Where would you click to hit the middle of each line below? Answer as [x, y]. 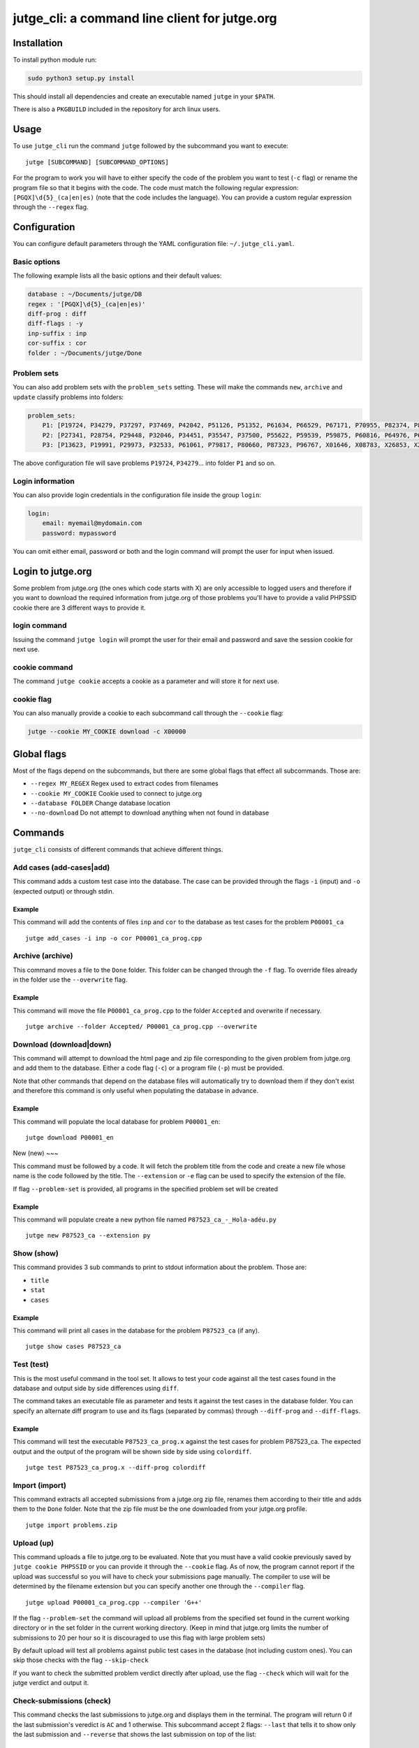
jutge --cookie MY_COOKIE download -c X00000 [107, 732]
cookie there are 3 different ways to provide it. [79, 608]
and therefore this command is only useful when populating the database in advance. [135, 1091]
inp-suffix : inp [57, 333]
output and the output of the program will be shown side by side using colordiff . [132, 1452]
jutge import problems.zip [72, 1525]
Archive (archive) [43, 956]
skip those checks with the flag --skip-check [81, 1660]
